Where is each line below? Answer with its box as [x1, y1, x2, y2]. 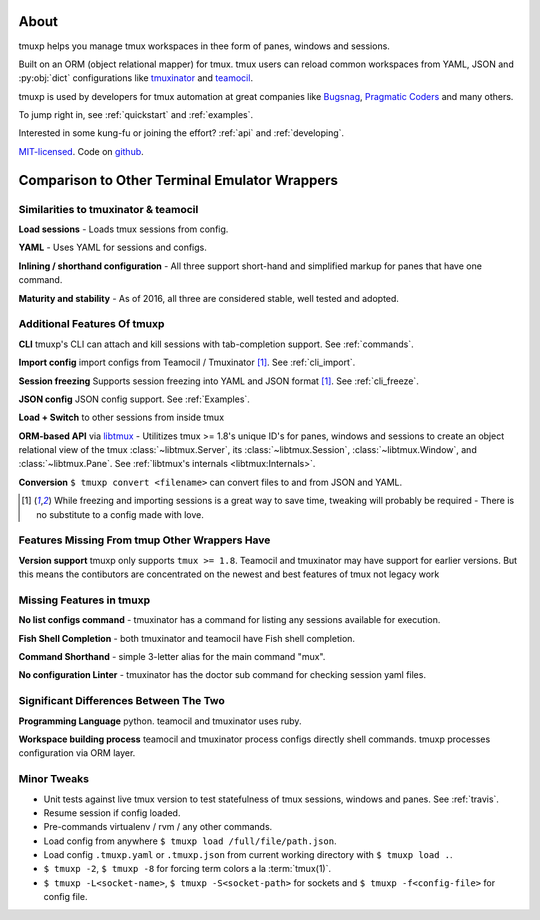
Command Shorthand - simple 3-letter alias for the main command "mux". [18, 651, 326, 663]
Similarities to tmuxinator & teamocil [18, 202, 199, 216]
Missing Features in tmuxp [18, 593, 150, 607]
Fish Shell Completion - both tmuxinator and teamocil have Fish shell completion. [18, 632, 355, 644]
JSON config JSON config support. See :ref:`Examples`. [18, 393, 250, 405]
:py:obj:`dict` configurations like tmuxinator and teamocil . [18, 72, 254, 84]
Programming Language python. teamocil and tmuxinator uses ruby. [18, 715, 302, 727]
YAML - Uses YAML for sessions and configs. [18, 241, 207, 254]
